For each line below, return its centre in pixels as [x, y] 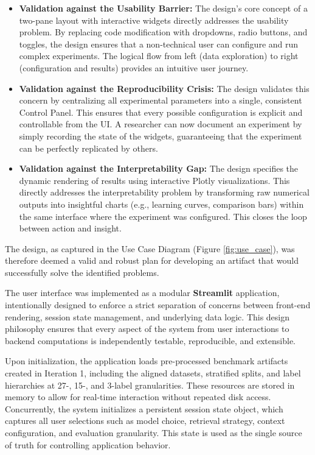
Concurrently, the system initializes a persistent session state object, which [144, 408]
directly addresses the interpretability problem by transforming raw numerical [164, 192]
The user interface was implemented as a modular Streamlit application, [142, 293]
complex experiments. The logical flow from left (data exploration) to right [159, 56]
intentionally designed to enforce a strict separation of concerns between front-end [158, 305]
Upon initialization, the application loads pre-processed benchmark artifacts [147, 361]
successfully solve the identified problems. [82, 272]
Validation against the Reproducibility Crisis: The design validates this [164, 88]
